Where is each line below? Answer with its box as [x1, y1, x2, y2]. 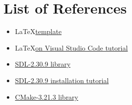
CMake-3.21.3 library [15, 91, 79, 102]
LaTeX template [15, 26, 62, 36]
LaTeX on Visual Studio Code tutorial [15, 42, 128, 52]
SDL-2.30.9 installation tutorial [15, 75, 109, 85]
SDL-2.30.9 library [15, 59, 71, 69]
